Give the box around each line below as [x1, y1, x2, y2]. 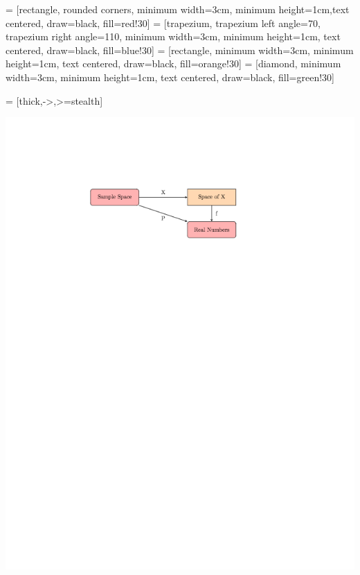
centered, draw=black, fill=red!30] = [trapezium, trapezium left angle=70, [6, 15, 321, 30]
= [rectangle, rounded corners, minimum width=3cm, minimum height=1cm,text [6, 2, 350, 16]
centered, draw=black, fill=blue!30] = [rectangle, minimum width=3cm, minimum [6, 42, 354, 57]
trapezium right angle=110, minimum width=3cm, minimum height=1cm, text [6, 29, 341, 44]
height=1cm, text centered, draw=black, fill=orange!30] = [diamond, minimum [6, 56, 341, 71]
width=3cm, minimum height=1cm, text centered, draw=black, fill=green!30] [6, 69, 334, 84]
